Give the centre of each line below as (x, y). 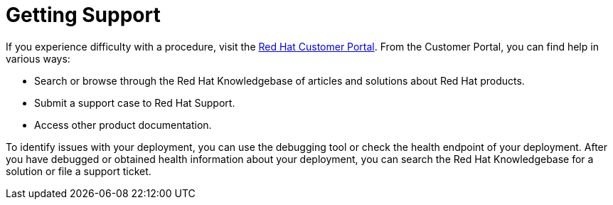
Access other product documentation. (123, 125)
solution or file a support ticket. (79, 171)
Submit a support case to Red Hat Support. (135, 102)
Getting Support (83, 15)
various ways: (38, 58)
